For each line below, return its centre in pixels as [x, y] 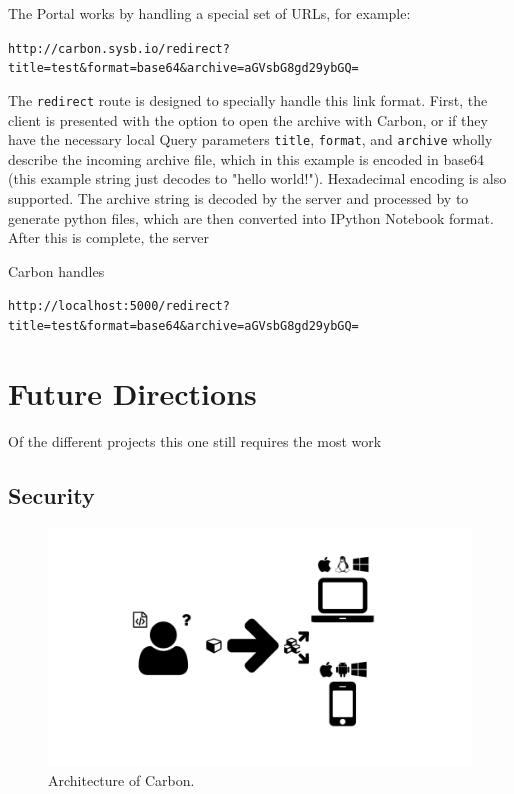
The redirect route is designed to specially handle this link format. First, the [248, 99]
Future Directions [132, 392]
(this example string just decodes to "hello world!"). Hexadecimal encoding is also [257, 178]
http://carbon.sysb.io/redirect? [119, 48]
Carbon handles [56, 270]
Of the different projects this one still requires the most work [195, 440]
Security [51, 494]
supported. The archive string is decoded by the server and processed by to [238, 198]
